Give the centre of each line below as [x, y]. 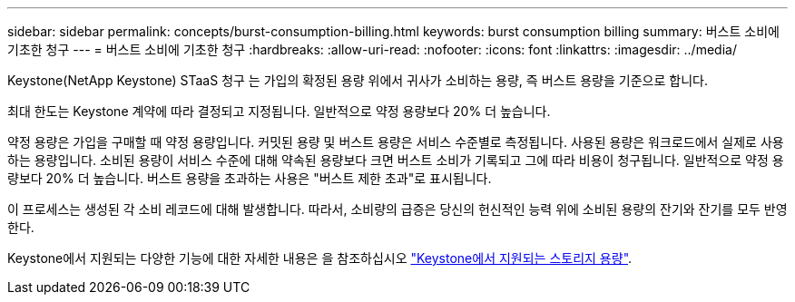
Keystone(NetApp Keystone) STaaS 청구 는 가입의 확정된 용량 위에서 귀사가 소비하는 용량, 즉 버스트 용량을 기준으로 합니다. [358, 80]
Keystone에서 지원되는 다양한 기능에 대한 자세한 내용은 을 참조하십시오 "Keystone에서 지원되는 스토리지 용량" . [320, 258]
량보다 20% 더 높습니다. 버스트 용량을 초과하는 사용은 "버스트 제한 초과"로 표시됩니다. [250, 178]
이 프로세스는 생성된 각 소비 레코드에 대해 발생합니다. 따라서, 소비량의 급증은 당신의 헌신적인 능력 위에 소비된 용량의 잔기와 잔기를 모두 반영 [397, 209]
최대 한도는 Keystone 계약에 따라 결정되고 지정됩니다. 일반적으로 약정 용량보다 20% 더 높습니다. [279, 111]
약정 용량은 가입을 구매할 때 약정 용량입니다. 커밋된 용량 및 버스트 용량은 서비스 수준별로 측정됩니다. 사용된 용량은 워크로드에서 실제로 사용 [396, 142]
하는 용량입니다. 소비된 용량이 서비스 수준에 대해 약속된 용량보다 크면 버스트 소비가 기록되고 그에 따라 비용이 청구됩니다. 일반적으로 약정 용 [396, 160]
